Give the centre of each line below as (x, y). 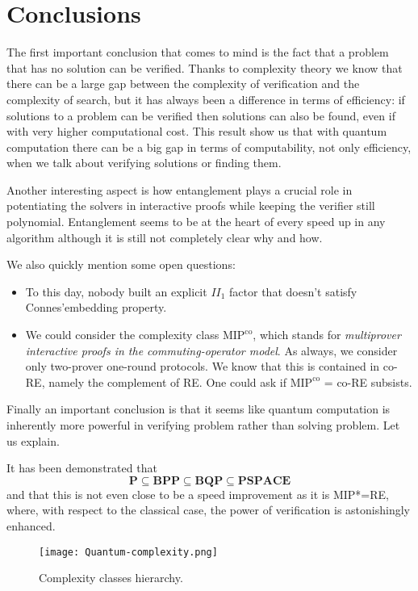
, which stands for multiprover (327, 335)
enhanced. (31, 525)
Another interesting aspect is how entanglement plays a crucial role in (180, 189)
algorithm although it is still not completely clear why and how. (165, 237)
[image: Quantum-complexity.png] (128, 552)
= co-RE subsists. (368, 381)
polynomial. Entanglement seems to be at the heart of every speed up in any (196, 222)
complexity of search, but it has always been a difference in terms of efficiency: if (206, 99)
